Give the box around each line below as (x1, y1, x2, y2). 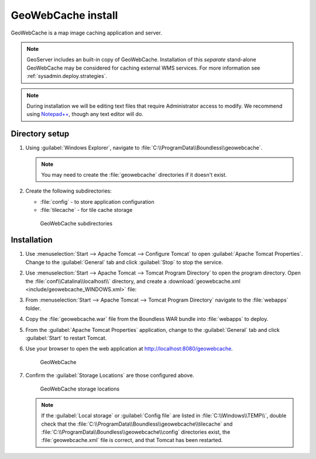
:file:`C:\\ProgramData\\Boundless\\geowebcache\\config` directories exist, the (41, 429, 231, 436)
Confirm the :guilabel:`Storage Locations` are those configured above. (25, 372, 194, 379)
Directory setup (11, 129, 70, 139)
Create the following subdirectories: (25, 187, 112, 194)
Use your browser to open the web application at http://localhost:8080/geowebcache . (25, 345, 233, 352)
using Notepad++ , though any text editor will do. (26, 111, 143, 118)
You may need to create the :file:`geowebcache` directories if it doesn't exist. (41, 171, 227, 178)
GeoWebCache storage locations (40, 385, 120, 392)
